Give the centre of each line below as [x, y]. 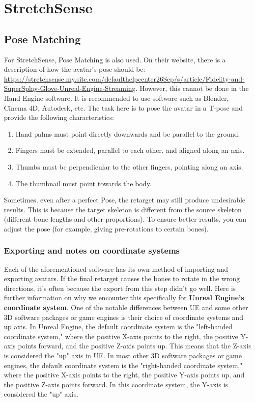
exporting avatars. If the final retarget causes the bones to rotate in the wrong [122, 278]
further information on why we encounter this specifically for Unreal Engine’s [124, 298]
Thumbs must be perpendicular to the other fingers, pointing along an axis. [129, 166]
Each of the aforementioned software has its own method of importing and [116, 269]
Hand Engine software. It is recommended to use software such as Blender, [116, 98]
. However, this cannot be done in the [192, 88]
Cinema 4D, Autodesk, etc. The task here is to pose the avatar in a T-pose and [123, 107]
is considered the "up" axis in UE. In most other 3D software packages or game [123, 356]
